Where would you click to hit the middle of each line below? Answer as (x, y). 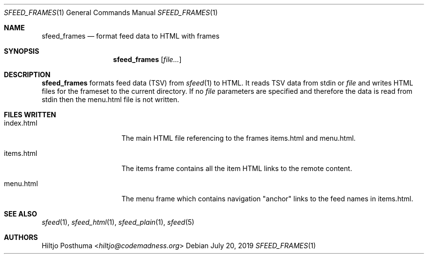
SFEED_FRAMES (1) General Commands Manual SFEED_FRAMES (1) (111, 12)
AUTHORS (21, 237)
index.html (21, 123)
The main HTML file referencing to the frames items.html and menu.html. (238, 138)
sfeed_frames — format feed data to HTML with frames (131, 36)
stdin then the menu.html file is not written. (110, 99)
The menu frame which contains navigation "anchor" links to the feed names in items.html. (267, 199)
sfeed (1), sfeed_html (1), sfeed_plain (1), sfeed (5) (118, 222)
